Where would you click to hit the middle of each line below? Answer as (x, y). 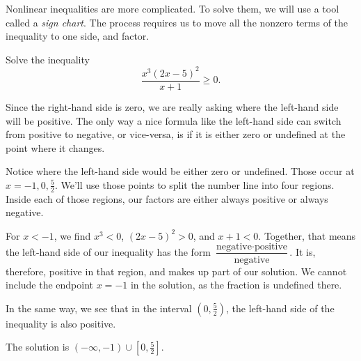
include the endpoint (50, 285)
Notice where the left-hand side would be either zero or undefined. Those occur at (180, 171)
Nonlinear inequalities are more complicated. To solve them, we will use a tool (173, 8)
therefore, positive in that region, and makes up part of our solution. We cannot (176, 271)
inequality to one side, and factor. (78, 36)
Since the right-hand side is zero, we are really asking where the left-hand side (172, 106)
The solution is (38, 347)
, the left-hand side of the (280, 308)
